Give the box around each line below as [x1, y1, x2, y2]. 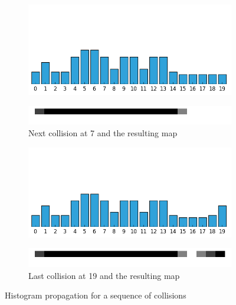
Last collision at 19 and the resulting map [28, 269, 180, 281]
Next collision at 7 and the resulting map [28, 127, 178, 139]
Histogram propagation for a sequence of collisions [5, 289, 186, 301]
